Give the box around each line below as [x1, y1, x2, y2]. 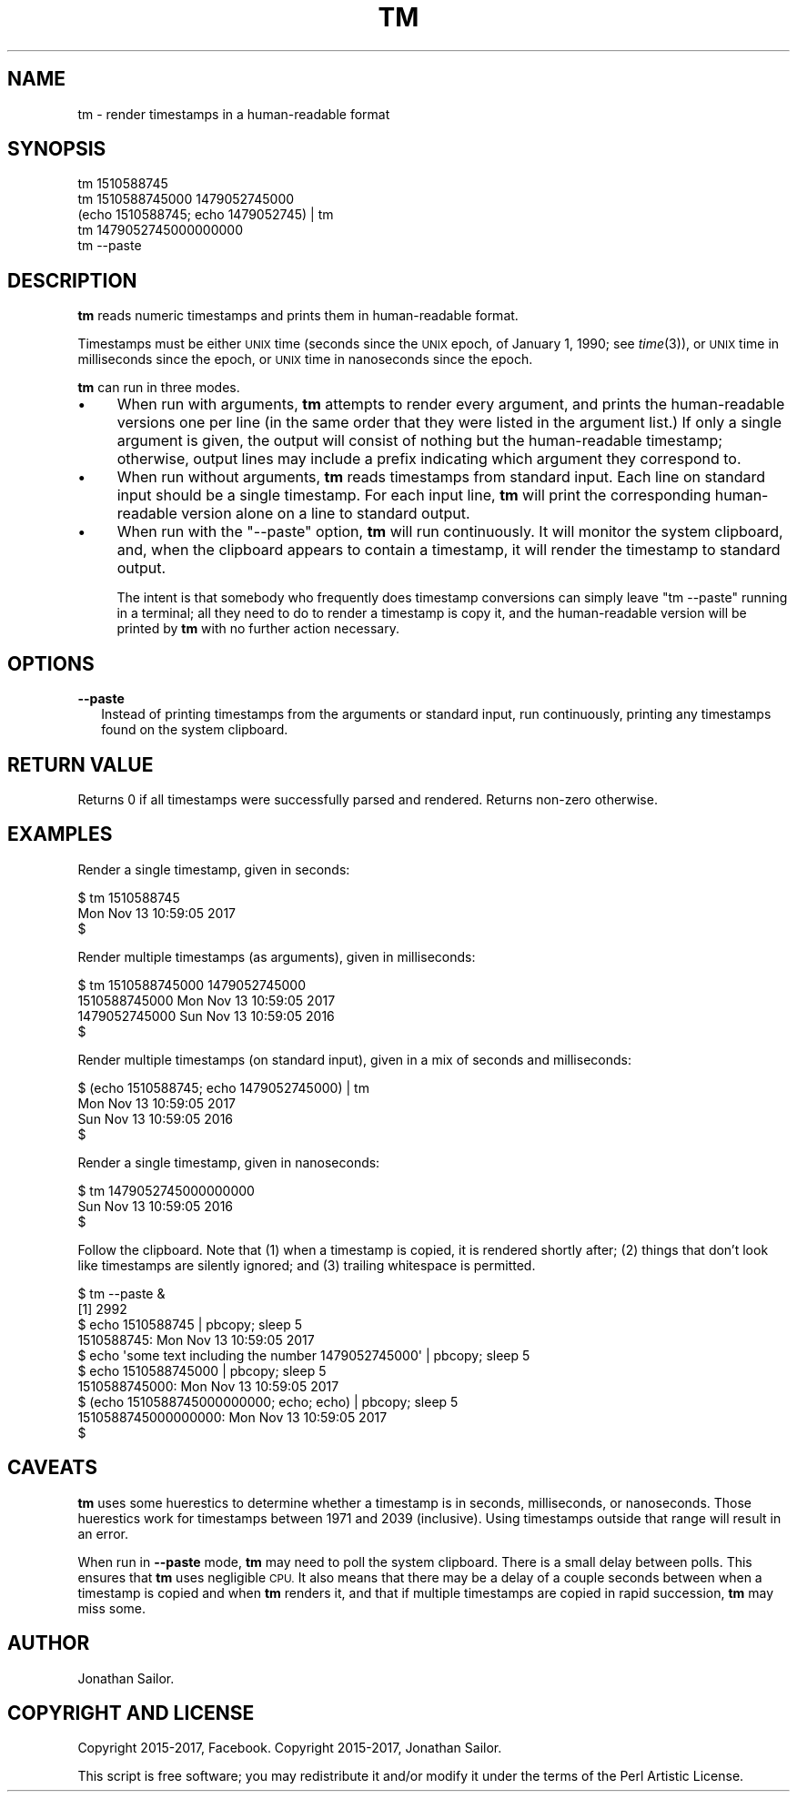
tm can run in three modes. [77, 379, 240, 396]
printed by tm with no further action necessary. [116, 621, 399, 637]
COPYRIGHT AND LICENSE [7, 1701, 255, 1724]
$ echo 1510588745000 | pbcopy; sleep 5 [77, 1362, 327, 1379]
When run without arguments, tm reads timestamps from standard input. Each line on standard [116, 468, 765, 487]
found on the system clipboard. [101, 722, 288, 738]
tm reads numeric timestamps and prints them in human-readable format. [77, 308, 519, 324]
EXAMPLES [7, 823, 113, 846]
